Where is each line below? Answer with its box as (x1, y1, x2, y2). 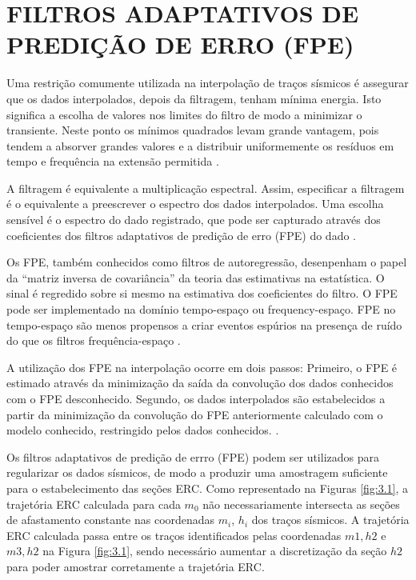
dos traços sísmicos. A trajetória (251, 511, 410, 528)
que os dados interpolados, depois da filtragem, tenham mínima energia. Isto (6, 90, 382, 106)
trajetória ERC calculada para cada (6, 495, 181, 512)
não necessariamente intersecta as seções (202, 495, 400, 512)
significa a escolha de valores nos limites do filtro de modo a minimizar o (6, 106, 362, 122)
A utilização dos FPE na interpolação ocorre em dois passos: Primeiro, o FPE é (6, 358, 398, 375)
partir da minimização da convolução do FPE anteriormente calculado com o (6, 406, 383, 422)
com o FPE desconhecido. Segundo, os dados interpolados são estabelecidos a (6, 390, 386, 406)
